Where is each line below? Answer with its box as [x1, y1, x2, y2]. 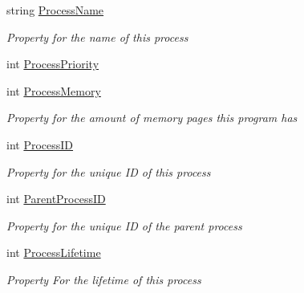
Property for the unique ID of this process [6, 163, 211, 180]
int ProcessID [6, 136, 74, 153]
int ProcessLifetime [6, 244, 101, 261]
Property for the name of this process [6, 28, 188, 45]
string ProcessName [6, 2, 104, 18]
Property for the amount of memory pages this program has [6, 109, 298, 126]
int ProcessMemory [6, 82, 101, 99]
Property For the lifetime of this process [6, 271, 201, 287]
